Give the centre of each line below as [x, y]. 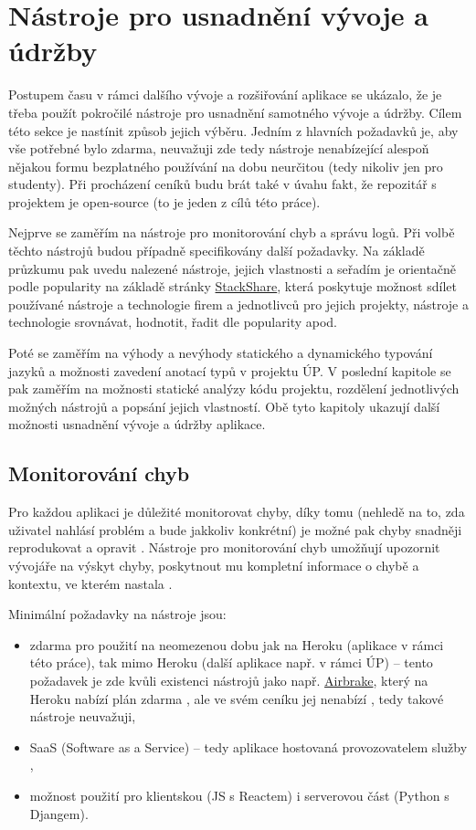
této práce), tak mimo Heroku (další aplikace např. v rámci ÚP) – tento [231, 662]
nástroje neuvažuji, [83, 716]
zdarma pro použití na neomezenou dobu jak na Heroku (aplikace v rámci [237, 644]
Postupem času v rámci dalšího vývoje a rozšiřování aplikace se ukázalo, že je [225, 95]
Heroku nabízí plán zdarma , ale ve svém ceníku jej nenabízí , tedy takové [237, 698]
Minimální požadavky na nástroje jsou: [117, 614]
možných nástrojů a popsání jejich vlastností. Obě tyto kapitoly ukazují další [224, 406]
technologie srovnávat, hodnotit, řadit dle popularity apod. [173, 322]
